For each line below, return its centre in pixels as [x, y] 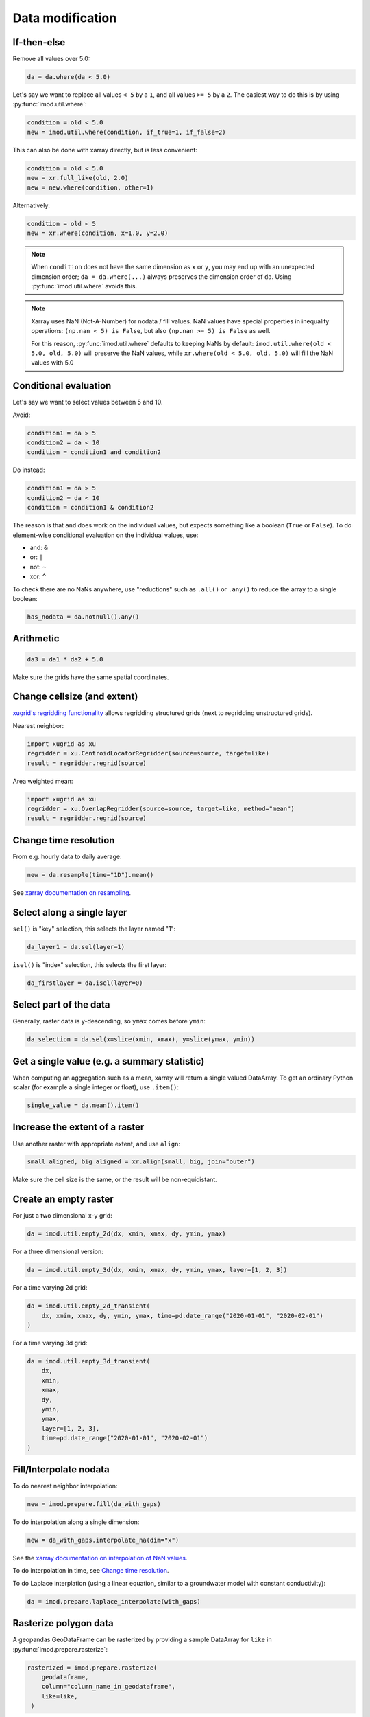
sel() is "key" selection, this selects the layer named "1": [94, 929]
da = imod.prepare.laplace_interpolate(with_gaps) [114, 1601]
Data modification [65, 18]
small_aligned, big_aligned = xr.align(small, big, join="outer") [141, 1162]
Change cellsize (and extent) [75, 697]
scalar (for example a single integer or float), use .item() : [96, 1087]
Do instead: [29, 470]
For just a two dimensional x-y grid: [62, 1216]
